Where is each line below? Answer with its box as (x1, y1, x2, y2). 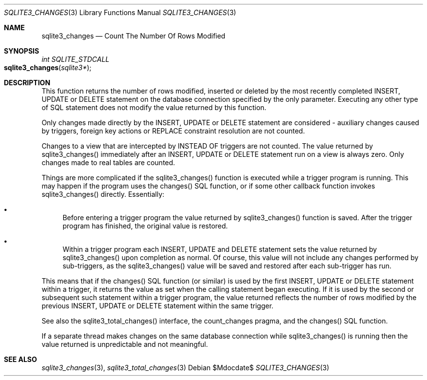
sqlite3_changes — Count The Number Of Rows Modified (41, 32, 226, 40)
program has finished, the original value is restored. (62, 222, 228, 230)
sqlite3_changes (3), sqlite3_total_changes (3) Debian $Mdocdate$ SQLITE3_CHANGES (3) (41, 363, 330, 372)
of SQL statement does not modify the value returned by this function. (41, 103, 267, 112)
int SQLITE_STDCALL (41, 55, 110, 63)
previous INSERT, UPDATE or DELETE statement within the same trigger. (41, 302, 273, 310)
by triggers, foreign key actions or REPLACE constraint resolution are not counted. (41, 127, 305, 135)
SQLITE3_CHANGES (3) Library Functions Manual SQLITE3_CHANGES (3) (4, 8, 236, 17)
